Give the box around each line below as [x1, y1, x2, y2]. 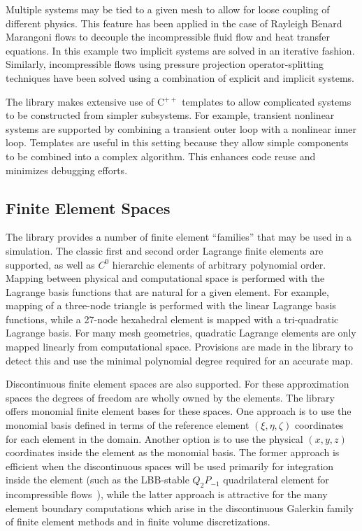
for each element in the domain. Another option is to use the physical [6, 431, 303, 446]
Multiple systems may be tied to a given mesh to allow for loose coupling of [6, 2, 330, 16]
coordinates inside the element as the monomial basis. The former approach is [6, 445, 340, 460]
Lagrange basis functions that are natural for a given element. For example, [6, 284, 329, 299]
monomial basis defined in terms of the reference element [6, 418, 249, 432]
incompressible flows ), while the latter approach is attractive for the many [6, 487, 328, 502]
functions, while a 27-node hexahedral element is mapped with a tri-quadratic [6, 311, 339, 326]
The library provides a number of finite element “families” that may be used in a [6, 229, 352, 244]
